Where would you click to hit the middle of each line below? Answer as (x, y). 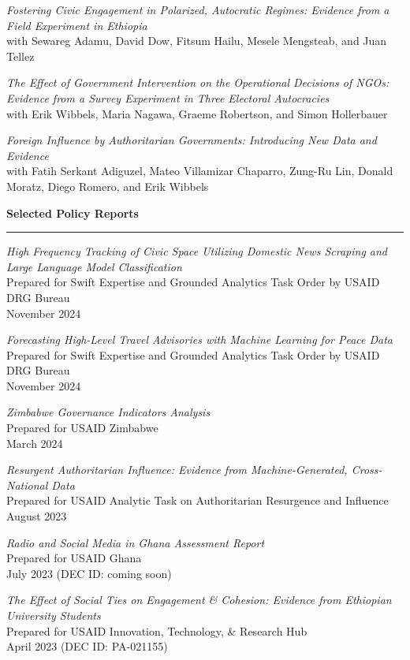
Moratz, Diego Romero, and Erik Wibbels (108, 186)
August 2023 (37, 516)
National (27, 485)
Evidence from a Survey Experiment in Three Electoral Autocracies (168, 97)
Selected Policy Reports (73, 213)
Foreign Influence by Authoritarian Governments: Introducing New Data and (192, 140)
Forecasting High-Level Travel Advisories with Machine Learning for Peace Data (200, 339)
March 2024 (35, 443)
